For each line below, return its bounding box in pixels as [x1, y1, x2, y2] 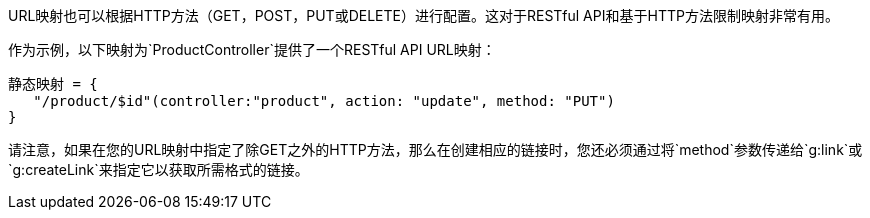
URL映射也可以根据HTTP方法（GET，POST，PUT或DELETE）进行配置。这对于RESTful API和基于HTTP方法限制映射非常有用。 [8, 7, 839, 24]
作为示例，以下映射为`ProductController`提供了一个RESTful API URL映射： [8, 41, 496, 58]
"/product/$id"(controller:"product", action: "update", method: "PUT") [33, 93, 615, 109]
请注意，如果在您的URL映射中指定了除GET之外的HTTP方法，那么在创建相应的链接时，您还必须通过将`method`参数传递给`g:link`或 [8, 141, 863, 158]
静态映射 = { [8, 76, 98, 92]
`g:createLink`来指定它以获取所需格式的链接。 [8, 161, 309, 178]
